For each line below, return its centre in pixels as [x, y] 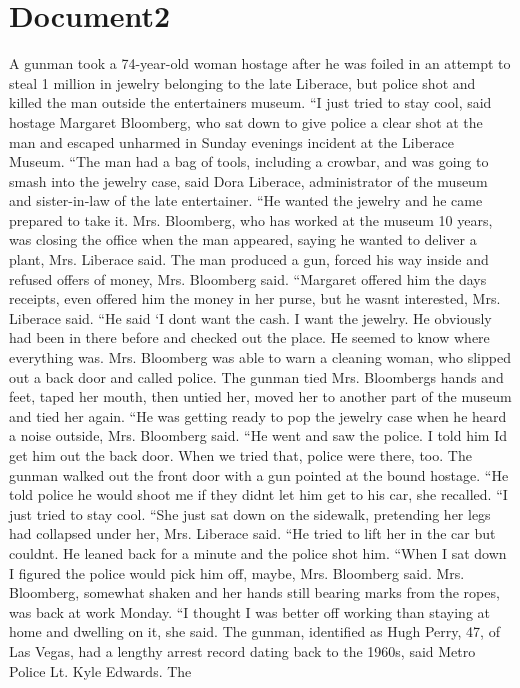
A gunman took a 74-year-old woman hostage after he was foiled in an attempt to [260, 63]
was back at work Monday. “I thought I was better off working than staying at [249, 611]
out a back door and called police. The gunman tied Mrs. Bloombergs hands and [256, 376]
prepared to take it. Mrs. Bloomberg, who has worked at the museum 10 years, [251, 219]
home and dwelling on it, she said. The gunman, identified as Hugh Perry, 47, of [254, 631]
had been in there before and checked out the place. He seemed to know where [249, 337]
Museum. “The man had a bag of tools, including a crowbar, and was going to [249, 161]
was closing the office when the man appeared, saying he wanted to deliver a [243, 239]
